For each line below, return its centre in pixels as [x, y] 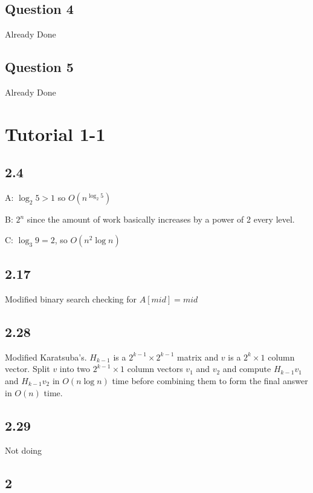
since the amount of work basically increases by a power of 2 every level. [161, 219]
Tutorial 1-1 [55, 133]
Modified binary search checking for [71, 299]
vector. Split [27, 369]
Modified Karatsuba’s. [46, 357]
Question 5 [39, 67]
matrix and [198, 357]
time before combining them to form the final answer [210, 380]
